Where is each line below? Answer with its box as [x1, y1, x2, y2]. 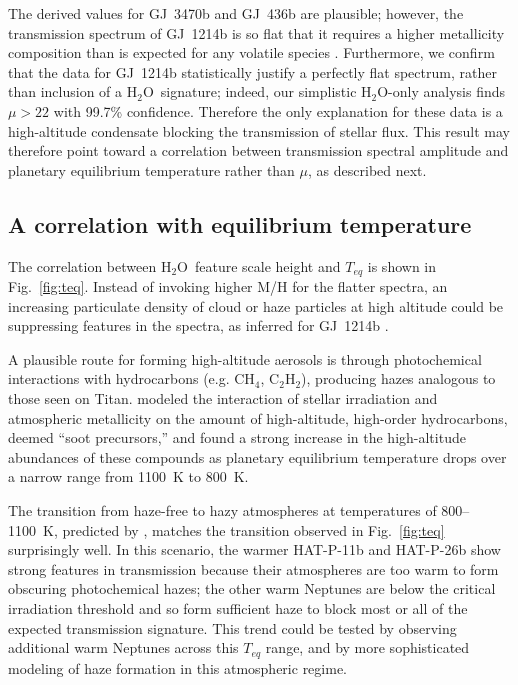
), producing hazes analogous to [301, 368, 496, 389]
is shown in [367, 255, 437, 276]
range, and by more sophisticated [265, 637, 470, 658]
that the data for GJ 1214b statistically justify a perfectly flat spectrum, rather [8, 61, 497, 82]
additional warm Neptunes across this [8, 637, 239, 658]
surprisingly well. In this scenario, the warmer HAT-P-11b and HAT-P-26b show [8, 539, 501, 560]
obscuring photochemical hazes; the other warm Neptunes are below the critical [8, 578, 496, 599]
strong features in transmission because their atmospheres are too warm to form [8, 558, 499, 579]
